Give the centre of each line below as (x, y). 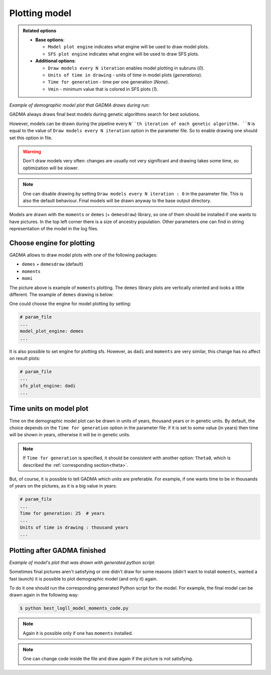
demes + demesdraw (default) (53, 264)
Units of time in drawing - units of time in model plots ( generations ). (125, 75)
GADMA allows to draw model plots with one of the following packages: (83, 255)
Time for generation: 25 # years (62, 513)
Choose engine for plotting (52, 243)
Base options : (50, 40)
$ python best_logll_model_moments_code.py (74, 608)
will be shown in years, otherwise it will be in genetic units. (70, 435)
